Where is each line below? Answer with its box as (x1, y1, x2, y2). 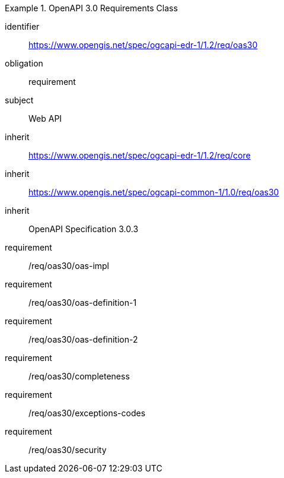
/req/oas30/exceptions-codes (28, 408, 146, 418)
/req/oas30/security (28, 445, 107, 455)
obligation (5, 58, 43, 68)
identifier (5, 21, 40, 31)
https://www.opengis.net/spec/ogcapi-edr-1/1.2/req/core (28, 150, 251, 160)
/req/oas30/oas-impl (28, 261, 110, 271)
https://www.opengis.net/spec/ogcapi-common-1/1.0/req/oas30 (28, 187, 279, 197)
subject (5, 95, 34, 105)
